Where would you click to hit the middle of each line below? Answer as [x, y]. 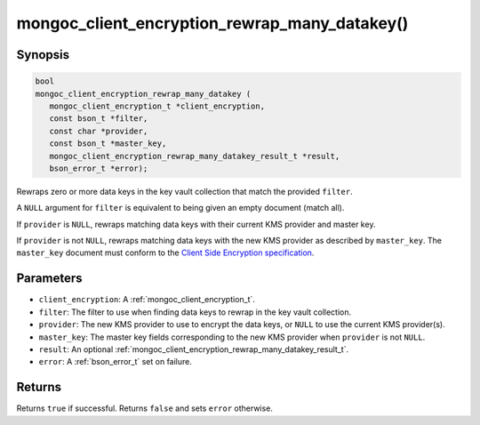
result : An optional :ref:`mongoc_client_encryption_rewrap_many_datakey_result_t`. [194, 349]
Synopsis [43, 55]
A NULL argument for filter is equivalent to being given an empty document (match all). [180, 208]
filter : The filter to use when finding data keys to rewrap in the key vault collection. [195, 312]
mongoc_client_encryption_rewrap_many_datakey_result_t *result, [195, 156]
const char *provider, [99, 131]
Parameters [49, 279]
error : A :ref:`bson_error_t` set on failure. [116, 362]
